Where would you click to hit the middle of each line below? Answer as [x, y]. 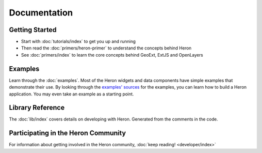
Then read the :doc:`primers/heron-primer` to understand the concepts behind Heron [106, 48]
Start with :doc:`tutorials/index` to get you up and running [78, 42]
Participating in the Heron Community [67, 133]
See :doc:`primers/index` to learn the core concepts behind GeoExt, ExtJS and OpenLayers [112, 55]
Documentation [41, 13]
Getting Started [33, 30]
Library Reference [37, 108]
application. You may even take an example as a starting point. [72, 94]
